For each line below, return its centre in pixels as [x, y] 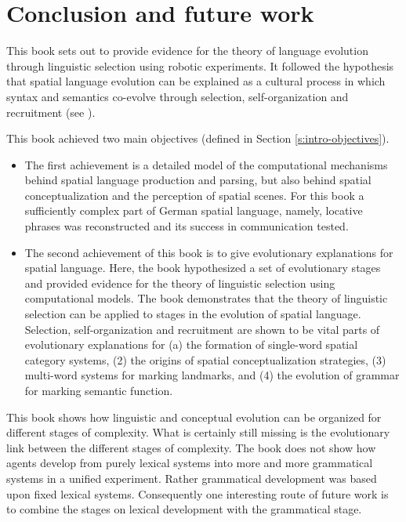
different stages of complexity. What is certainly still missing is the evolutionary [198, 432]
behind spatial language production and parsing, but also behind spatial [198, 180]
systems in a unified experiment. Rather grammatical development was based [192, 478]
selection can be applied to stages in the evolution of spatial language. [193, 314]
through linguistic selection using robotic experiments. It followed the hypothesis [200, 65]
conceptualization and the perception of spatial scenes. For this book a [194, 195]
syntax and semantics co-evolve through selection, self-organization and [178, 96]
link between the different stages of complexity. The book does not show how [191, 447]
